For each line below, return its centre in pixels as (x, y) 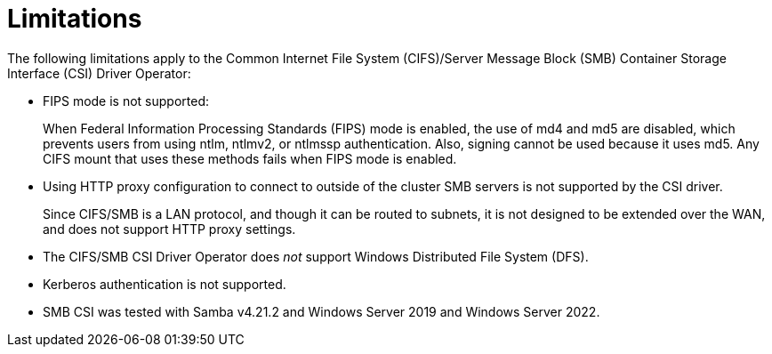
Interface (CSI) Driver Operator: (99, 73)
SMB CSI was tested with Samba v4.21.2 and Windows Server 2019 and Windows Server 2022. (322, 311)
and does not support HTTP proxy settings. (169, 229)
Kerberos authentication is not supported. (165, 284)
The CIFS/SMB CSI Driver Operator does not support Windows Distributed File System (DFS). (316, 256)
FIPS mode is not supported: (126, 101)
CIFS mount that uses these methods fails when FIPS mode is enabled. (250, 158)
